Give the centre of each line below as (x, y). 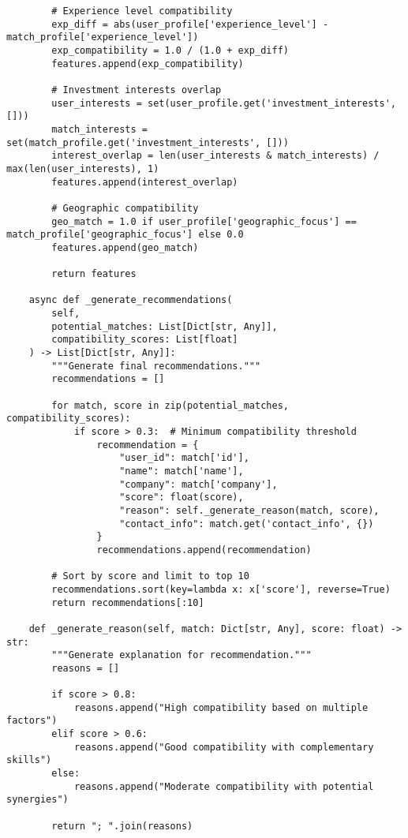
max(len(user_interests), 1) (83, 168)
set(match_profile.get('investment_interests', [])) (148, 142)
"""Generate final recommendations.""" (156, 366)
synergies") (37, 800)
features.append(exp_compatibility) (148, 64)
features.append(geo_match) (125, 247)
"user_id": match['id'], (184, 458)
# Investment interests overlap (137, 90)
